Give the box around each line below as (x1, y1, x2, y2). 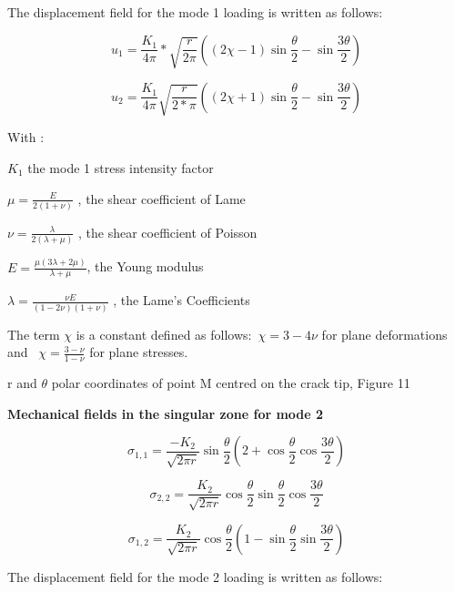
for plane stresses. (89, 342, 188, 362)
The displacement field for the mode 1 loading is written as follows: (7, 3, 383, 21)
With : (7, 128, 45, 147)
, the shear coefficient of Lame (77, 189, 246, 208)
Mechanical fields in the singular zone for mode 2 (7, 403, 324, 423)
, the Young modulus (86, 257, 204, 276)
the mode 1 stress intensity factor (27, 158, 214, 178)
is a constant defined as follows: (76, 324, 252, 343)
